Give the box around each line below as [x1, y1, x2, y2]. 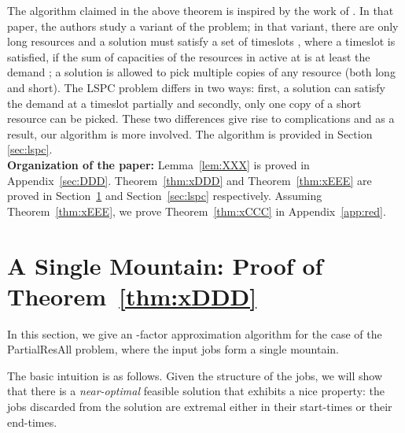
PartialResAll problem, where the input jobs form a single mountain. [7, 341, 339, 357]
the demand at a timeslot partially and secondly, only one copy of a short [7, 94, 362, 111]
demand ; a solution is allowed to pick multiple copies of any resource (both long [7, 64, 396, 80]
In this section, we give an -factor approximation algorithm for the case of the [7, 325, 382, 342]
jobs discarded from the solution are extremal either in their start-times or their [7, 398, 392, 414]
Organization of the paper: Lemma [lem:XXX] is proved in [7, 156, 310, 172]
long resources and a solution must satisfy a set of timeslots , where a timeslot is [7, 33, 396, 50]
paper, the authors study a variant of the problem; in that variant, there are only [7, 17, 399, 34]
